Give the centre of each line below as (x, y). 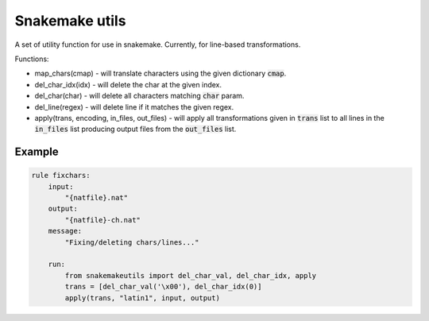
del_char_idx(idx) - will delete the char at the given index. (128, 84)
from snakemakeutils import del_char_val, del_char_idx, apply (191, 275)
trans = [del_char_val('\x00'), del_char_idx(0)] (163, 287)
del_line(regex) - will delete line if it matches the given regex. (134, 106)
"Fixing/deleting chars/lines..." (132, 242)
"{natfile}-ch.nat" (102, 220)
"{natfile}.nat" (97, 198)
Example (37, 152)
